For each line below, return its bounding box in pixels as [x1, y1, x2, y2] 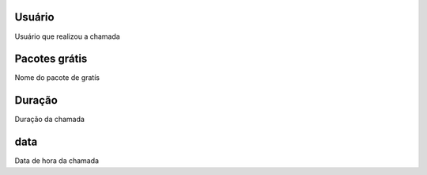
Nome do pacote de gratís [14, 73, 100, 82]
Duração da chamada [14, 115, 85, 124]
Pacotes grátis [14, 52, 88, 66]
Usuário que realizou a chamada [14, 32, 120, 41]
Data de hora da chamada [14, 156, 99, 165]
